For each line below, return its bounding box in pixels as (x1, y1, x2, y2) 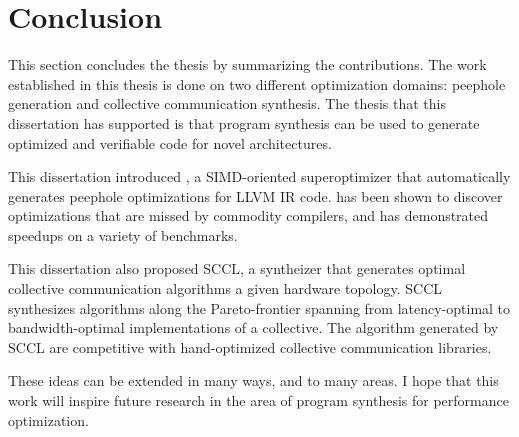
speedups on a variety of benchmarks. (8, 224, 238, 245)
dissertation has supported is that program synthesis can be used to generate (8, 112, 480, 133)
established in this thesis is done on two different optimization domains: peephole (8, 73, 506, 94)
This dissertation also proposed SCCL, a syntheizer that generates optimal (8, 258, 466, 279)
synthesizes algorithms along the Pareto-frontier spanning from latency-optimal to (8, 297, 511, 318)
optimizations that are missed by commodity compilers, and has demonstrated (8, 205, 489, 226)
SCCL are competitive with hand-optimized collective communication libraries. (8, 336, 492, 357)
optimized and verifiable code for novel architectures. (8, 132, 332, 153)
